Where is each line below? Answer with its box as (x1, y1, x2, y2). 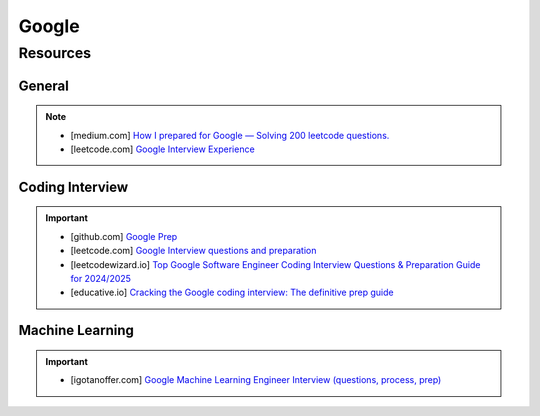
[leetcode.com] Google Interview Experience (70, 143, 255, 155)
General (18, 77, 70, 94)
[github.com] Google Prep (70, 230, 178, 242)
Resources (18, 44, 92, 62)
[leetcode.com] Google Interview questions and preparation (70, 245, 317, 257)
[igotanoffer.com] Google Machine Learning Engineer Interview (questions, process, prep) (70, 374, 442, 386)
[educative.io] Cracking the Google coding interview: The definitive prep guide (70, 286, 394, 299)
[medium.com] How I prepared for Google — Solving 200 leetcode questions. (70, 129, 390, 141)
